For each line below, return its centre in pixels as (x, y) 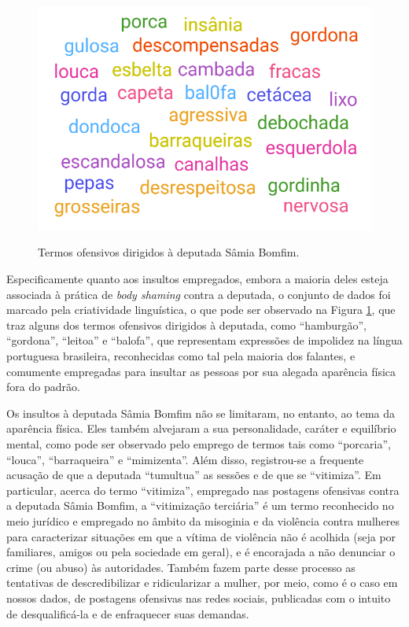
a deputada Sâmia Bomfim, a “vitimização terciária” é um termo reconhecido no (200, 505)
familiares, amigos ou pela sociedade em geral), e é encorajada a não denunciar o (201, 552)
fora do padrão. (43, 387)
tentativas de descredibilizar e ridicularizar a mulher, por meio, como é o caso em (202, 583)
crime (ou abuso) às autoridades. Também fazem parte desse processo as (181, 567)
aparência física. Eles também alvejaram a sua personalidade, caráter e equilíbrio (201, 428)
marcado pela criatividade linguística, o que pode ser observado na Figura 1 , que (201, 310)
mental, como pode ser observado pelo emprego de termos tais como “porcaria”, (199, 443)
